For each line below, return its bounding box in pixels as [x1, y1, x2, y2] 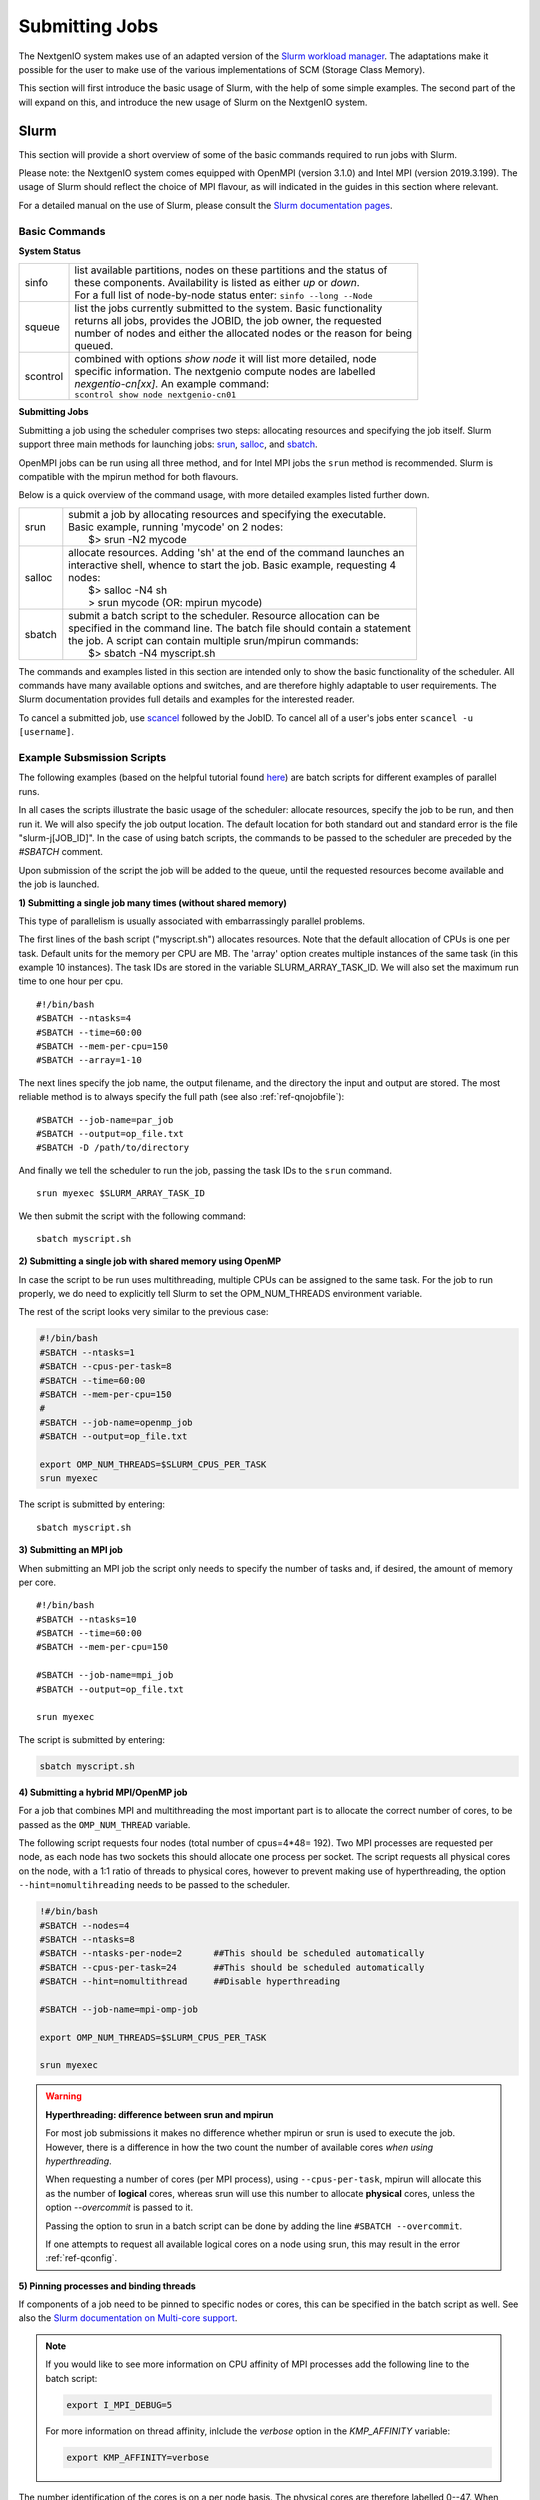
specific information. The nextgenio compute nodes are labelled [74, 365, 376, 379]
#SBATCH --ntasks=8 [39, 1933, 135, 1945]
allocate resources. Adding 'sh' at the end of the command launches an [68, 545, 405, 559]
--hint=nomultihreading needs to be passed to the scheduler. [18, 1879, 290, 1891]
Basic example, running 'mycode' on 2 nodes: [68, 520, 284, 534]
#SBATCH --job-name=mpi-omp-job [39, 2003, 199, 2015]
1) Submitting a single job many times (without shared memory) [18, 896, 287, 909]
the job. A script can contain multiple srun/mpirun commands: [68, 633, 359, 647]
